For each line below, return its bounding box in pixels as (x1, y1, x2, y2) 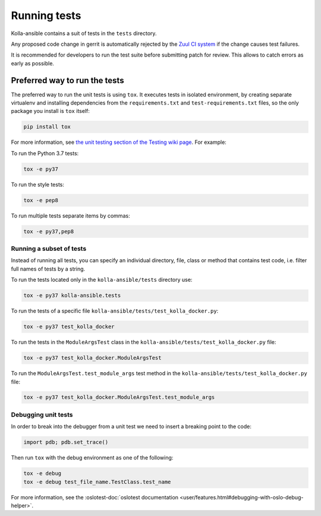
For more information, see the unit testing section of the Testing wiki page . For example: (11, 139, 227, 146)
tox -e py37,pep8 (23, 228, 74, 235)
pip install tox (23, 124, 71, 130)
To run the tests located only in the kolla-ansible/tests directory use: (11, 276, 193, 284)
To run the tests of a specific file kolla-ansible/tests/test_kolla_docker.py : (11, 307, 219, 314)
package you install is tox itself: (11, 108, 90, 115)
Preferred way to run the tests (11, 75, 124, 86)
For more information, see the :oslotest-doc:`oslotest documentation (11, 493, 178, 501)
